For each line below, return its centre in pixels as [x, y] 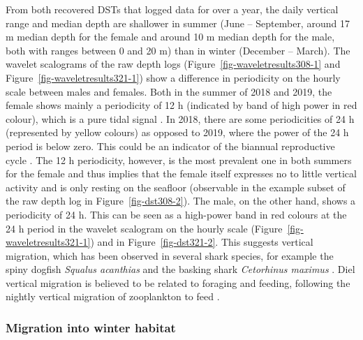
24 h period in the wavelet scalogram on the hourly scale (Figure [144, 228]
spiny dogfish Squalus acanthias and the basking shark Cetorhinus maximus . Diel [180, 269]
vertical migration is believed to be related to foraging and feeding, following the [178, 282]
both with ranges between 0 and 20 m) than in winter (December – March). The [178, 50]
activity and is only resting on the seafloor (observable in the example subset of [176, 187]
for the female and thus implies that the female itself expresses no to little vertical [181, 173]
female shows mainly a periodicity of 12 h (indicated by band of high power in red [181, 105]
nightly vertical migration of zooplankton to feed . [113, 296]
